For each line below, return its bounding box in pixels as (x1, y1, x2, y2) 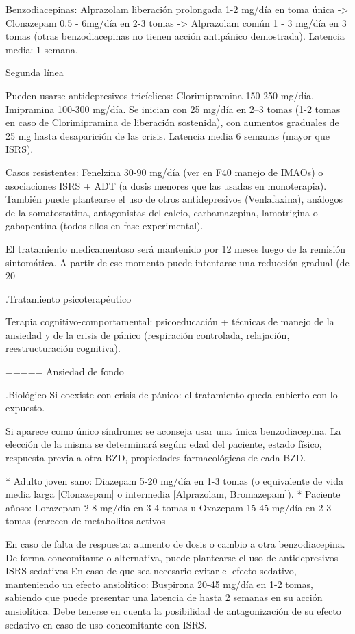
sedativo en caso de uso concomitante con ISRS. (5, 617, 207, 631)
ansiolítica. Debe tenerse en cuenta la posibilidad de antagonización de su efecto (5, 603, 341, 618)
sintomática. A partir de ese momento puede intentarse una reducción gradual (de (5, 255, 350, 269)
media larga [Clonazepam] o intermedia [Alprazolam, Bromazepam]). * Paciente (5, 487, 341, 501)
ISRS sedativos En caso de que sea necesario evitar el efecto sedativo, (5, 563, 297, 578)
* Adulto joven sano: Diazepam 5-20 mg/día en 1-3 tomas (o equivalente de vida (5, 473, 344, 487)
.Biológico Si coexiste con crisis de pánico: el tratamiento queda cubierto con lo (5, 387, 338, 401)
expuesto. (5, 401, 45, 415)
